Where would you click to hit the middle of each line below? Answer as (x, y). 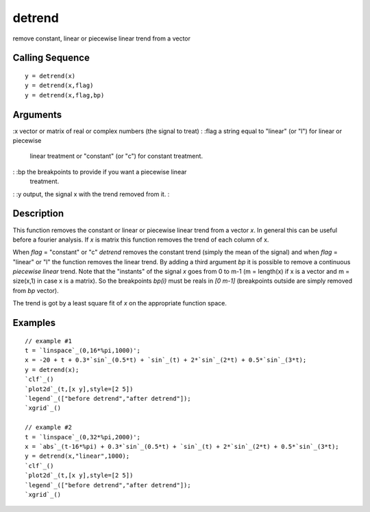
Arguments (37, 114)
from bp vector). (36, 290)
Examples (34, 323)
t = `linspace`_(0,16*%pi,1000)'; (83, 351)
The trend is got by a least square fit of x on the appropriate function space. (120, 303)
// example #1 (48, 341)
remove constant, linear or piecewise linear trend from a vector (102, 38)
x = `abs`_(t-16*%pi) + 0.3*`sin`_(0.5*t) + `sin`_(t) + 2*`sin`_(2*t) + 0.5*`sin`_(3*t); (182, 446)
